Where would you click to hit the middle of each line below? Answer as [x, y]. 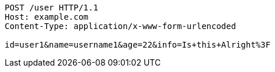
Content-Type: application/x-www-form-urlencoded [121, 26]
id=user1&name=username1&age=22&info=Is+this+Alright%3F [138, 45]
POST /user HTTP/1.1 [52, 8]
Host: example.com [47, 17]
